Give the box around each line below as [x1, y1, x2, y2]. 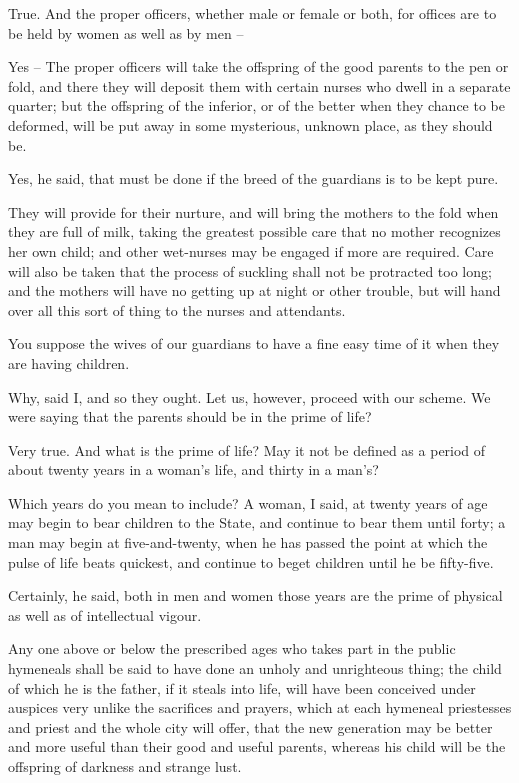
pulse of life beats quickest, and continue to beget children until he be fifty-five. [8, 551, 494, 572]
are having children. [8, 352, 130, 373]
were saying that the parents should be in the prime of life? [8, 406, 372, 427]
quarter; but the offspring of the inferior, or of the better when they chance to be [8, 95, 505, 116]
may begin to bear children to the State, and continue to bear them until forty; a [8, 512, 506, 533]
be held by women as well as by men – [8, 22, 244, 43]
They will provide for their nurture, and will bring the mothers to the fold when [8, 201, 499, 222]
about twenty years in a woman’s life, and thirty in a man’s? [8, 459, 379, 480]
